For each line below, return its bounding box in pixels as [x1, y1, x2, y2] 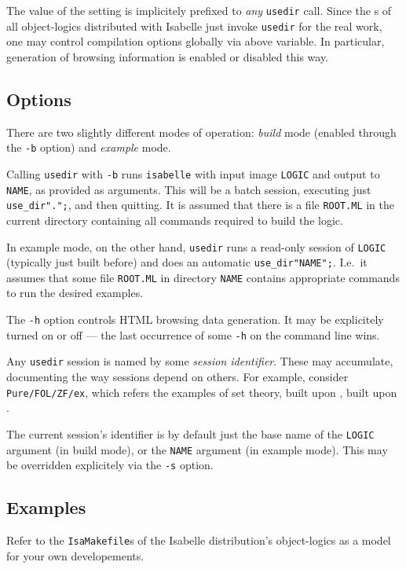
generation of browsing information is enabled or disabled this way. [6, 48, 329, 64]
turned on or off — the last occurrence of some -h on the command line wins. [6, 326, 380, 343]
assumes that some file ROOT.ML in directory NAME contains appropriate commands [6, 269, 400, 285]
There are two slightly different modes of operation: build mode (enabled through [6, 123, 397, 140]
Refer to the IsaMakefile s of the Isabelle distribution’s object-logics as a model [6, 532, 391, 549]
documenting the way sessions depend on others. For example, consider [6, 369, 349, 385]
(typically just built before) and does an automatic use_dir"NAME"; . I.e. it [6, 254, 368, 270]
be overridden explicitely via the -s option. [6, 457, 214, 473]
